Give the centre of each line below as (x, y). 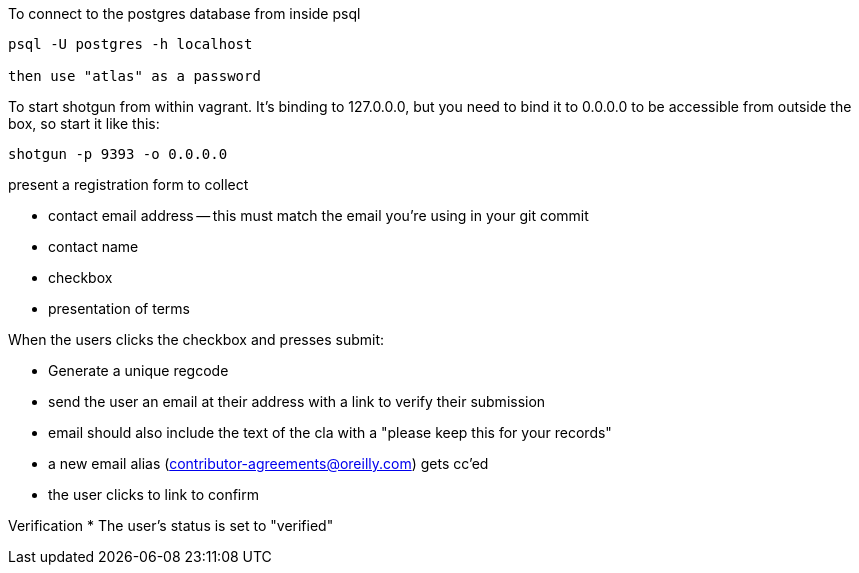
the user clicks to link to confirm (153, 494)
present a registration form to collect (128, 184)
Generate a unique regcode (138, 370)
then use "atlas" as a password (134, 76)
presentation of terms (119, 308)
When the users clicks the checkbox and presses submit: (196, 339)
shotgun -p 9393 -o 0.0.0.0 (118, 154)
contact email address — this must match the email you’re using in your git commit (318, 215)
